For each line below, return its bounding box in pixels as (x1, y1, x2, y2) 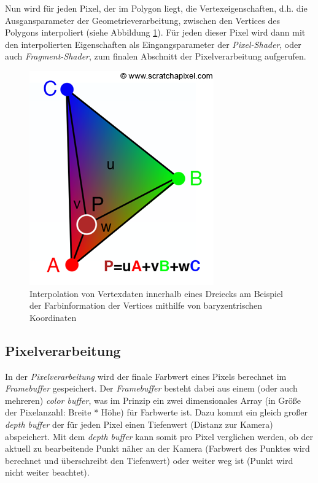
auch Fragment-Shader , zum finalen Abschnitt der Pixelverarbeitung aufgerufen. (5, 50, 306, 63)
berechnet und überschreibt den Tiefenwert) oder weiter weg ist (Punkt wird (5, 454, 293, 466)
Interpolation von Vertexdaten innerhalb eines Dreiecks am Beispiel (29, 287, 283, 299)
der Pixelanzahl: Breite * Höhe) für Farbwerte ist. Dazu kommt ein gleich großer (5, 406, 308, 419)
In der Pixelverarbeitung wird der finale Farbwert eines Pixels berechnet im (5, 369, 287, 382)
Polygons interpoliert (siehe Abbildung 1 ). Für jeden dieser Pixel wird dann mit (5, 26, 306, 39)
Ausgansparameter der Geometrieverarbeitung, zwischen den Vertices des (5, 14, 280, 26)
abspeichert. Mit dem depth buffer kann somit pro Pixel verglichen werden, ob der (5, 430, 313, 442)
